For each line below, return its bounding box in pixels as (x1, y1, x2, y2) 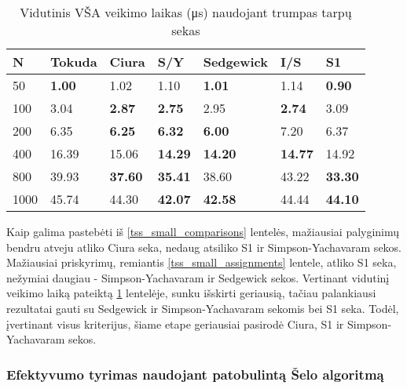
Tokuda (50, 53, 97, 71)
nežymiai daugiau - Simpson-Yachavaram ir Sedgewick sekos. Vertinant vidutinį (6, 269, 390, 285)
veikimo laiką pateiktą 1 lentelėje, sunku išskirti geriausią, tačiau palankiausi (6, 285, 376, 301)
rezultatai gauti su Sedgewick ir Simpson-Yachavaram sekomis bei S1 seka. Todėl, (6, 300, 399, 316)
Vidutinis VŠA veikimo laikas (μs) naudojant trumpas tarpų (20, 3, 352, 21)
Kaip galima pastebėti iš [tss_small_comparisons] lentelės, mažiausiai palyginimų (6, 224, 400, 239)
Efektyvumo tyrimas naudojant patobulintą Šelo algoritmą (6, 364, 384, 384)
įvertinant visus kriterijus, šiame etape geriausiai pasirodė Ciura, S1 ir (6, 315, 344, 332)
